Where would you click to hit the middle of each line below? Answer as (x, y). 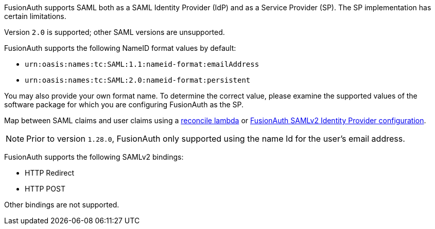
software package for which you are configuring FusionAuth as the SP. (124, 104)
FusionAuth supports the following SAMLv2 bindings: (94, 157)
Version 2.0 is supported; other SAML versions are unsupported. (115, 32)
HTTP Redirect (50, 173)
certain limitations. (35, 16)
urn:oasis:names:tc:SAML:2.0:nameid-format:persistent (138, 80)
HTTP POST (45, 189)
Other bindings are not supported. (62, 205)
